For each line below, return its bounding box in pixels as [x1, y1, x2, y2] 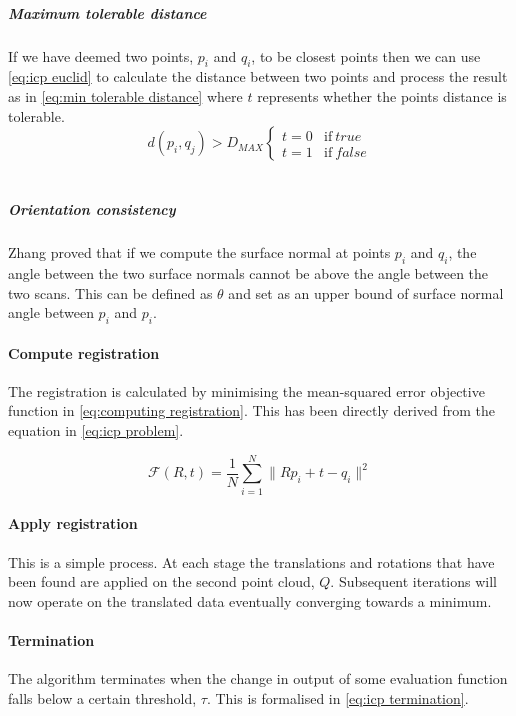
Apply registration [8, 513, 138, 534]
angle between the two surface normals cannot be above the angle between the [8, 263, 489, 284]
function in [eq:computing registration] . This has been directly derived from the [8, 400, 495, 421]
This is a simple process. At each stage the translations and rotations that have [8, 551, 495, 572]
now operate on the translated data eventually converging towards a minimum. [8, 590, 492, 611]
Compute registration [8, 342, 160, 363]
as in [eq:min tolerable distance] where [8, 85, 243, 106]
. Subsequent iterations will [330, 571, 497, 592]
